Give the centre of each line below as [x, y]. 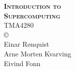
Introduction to [33, 6]
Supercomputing [32, 15]
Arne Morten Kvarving [37, 53]
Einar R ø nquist [27, 44]
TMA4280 [19, 25]
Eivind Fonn [22, 63]
